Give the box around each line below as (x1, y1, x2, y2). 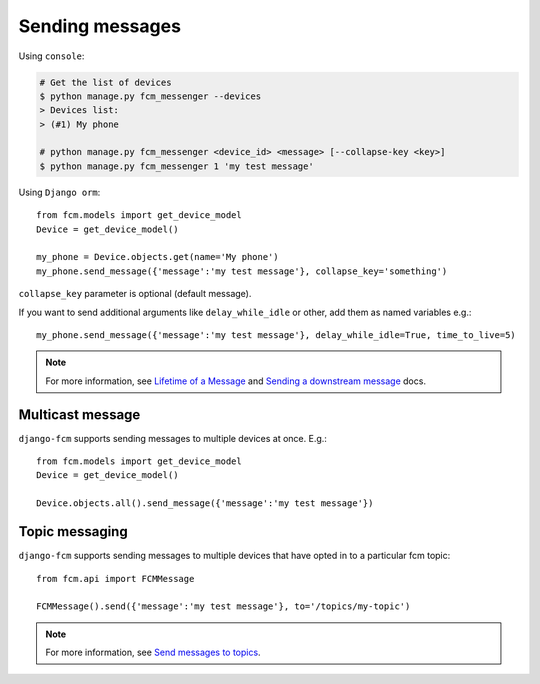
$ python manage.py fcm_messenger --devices (39, 90, 262, 102)
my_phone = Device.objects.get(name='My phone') (36, 251, 279, 263)
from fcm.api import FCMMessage (36, 573, 195, 584)
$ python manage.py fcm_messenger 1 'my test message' (39, 160, 314, 172)
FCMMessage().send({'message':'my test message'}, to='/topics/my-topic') (36, 601, 411, 612)
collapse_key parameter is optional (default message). (18, 288, 252, 300)
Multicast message (18, 406, 141, 423)
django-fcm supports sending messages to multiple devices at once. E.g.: (18, 432, 327, 444)
